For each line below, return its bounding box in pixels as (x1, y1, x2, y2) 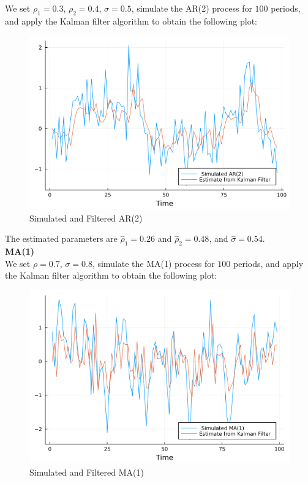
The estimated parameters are (5, 232, 118, 245)
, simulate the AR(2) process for (131, 2, 252, 14)
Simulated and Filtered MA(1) (29, 466, 144, 479)
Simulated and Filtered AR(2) (29, 211, 143, 224)
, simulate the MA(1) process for (92, 257, 215, 269)
